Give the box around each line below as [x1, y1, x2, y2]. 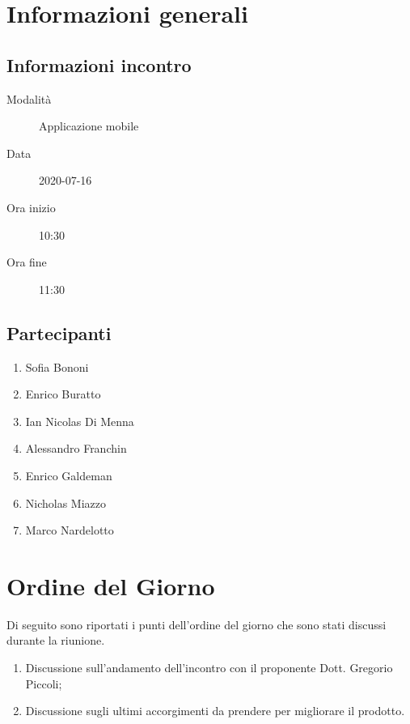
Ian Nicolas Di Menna [25, 412, 134, 429]
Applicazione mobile [39, 117, 139, 134]
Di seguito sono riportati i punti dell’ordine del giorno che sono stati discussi [6, 615, 387, 632]
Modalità [6, 90, 52, 107]
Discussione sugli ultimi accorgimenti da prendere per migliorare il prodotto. [25, 702, 405, 719]
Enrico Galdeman [25, 466, 112, 483]
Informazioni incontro [6, 52, 192, 77]
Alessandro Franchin [25, 440, 127, 457]
